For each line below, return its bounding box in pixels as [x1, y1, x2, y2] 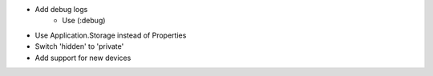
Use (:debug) [62, 16, 106, 26]
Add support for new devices [34, 53, 132, 62]
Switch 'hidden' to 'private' [34, 42, 124, 51]
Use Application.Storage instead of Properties [34, 30, 187, 40]
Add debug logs [34, 5, 88, 14]
